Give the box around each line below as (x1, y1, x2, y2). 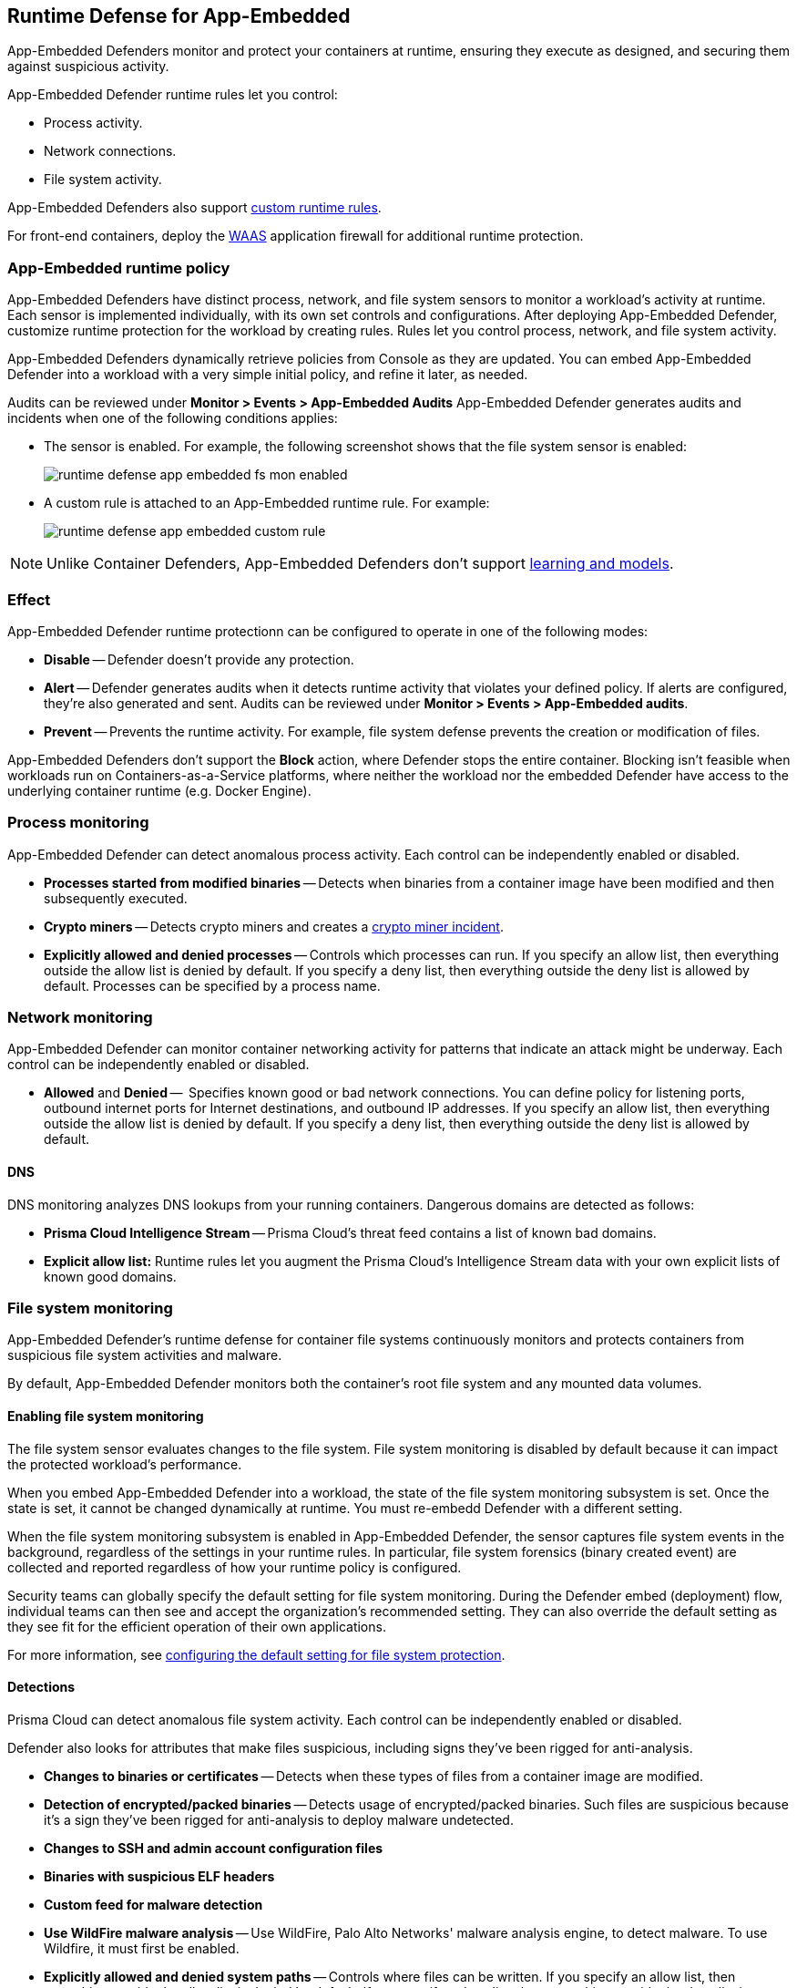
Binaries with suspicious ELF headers (44, 1868, 275, 1884)
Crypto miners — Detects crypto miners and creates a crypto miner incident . (44, 918, 504, 934)
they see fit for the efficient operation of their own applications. (7, 1618, 386, 1634)
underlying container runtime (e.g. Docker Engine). (7, 782, 312, 798)
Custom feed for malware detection (44, 1896, 263, 1912)
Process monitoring (7, 813, 149, 832)
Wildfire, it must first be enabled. (44, 1940, 240, 1956)
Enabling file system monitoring (7, 1408, 204, 1424)
